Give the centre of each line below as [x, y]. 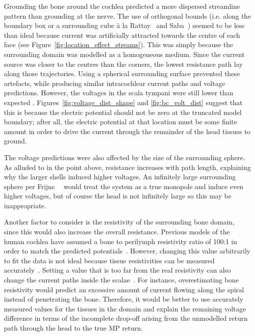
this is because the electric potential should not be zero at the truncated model [123, 112]
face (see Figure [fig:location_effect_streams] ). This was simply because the [119, 44]
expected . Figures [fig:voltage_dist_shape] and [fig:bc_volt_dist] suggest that [123, 102]
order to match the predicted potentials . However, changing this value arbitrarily [127, 251]
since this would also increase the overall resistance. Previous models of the [117, 232]
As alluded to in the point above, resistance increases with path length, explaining [127, 167]
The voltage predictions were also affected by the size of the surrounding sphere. [125, 157]
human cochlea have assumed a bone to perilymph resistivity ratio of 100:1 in [121, 241]
